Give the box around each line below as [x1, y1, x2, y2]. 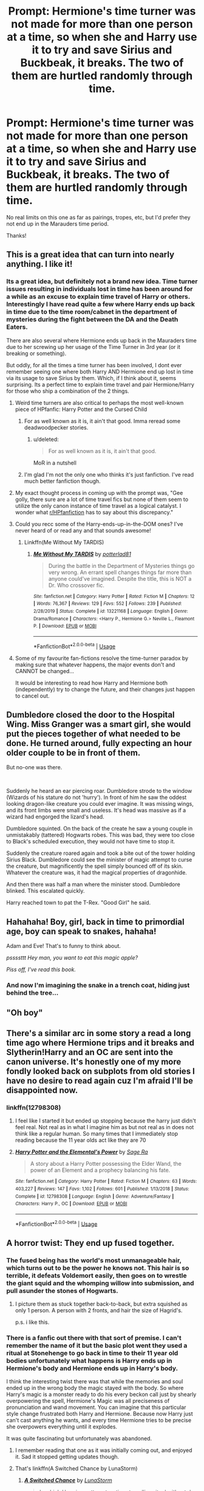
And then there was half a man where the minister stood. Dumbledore [6, 880, 180, 888]
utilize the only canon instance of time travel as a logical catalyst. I [15, 502, 182, 509]
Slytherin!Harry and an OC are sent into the [6, 1047, 174, 1057]
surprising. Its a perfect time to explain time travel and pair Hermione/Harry [6, 381, 194, 388]
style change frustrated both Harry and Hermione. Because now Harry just [6, 1410, 193, 1417]
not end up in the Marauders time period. [6, 220, 109, 227]
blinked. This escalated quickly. [6, 887, 85, 894]
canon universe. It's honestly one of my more [6, 1056, 182, 1067]
